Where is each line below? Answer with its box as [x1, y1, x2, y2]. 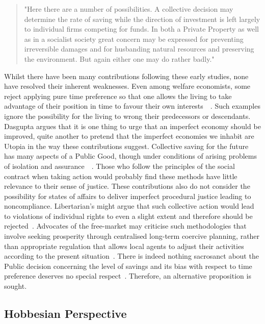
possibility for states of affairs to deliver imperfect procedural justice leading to [4, 190, 251, 201]
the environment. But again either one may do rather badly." [24, 53, 215, 64]
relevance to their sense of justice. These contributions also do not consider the [4, 181, 250, 191]
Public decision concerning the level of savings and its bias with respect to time [4, 260, 252, 271]
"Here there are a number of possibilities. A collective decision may [24, 4, 233, 14]
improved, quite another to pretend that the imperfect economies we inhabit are [4, 131, 254, 141]
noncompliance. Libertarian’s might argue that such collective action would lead [4, 201, 254, 211]
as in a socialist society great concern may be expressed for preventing [24, 33, 244, 44]
